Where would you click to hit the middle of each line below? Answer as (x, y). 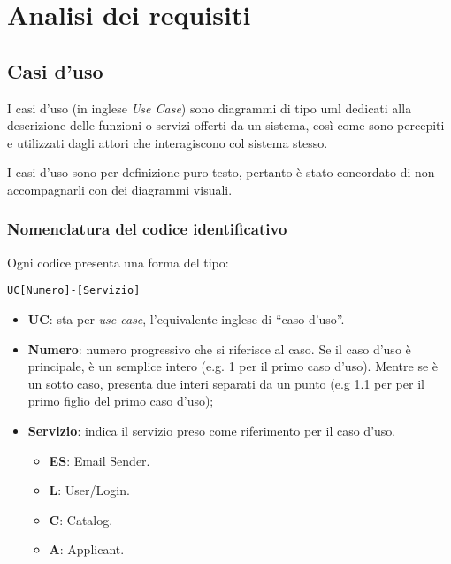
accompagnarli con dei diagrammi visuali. (120, 189)
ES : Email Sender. (99, 460)
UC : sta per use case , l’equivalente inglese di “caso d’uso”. (186, 319)
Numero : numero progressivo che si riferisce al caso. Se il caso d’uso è (219, 348)
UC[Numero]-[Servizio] (74, 291)
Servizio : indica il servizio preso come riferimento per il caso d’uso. (212, 430)
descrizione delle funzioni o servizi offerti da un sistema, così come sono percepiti (226, 125)
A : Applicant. (87, 549)
